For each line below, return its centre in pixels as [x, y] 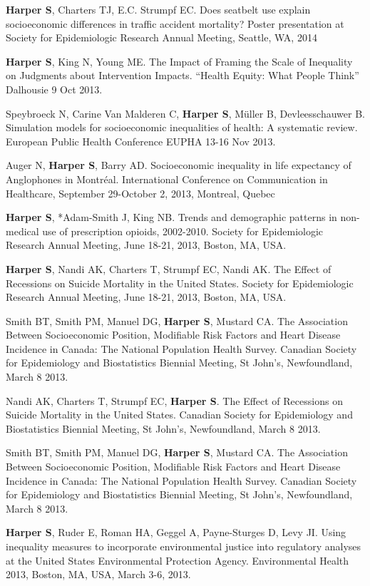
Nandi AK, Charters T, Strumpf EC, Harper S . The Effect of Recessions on [174, 400]
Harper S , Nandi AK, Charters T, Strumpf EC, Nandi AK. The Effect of [169, 268]
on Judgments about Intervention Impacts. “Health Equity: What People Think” [183, 75]
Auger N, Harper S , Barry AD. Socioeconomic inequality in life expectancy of [179, 165]
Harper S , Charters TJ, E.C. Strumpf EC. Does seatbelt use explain [158, 9]
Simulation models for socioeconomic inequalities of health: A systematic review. [182, 127]
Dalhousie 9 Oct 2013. [54, 89]
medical [22, 231]
